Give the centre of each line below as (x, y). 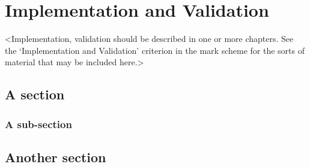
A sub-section (38, 124)
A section (35, 94)
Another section (56, 157)
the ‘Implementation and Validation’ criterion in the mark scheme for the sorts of (155, 50)
